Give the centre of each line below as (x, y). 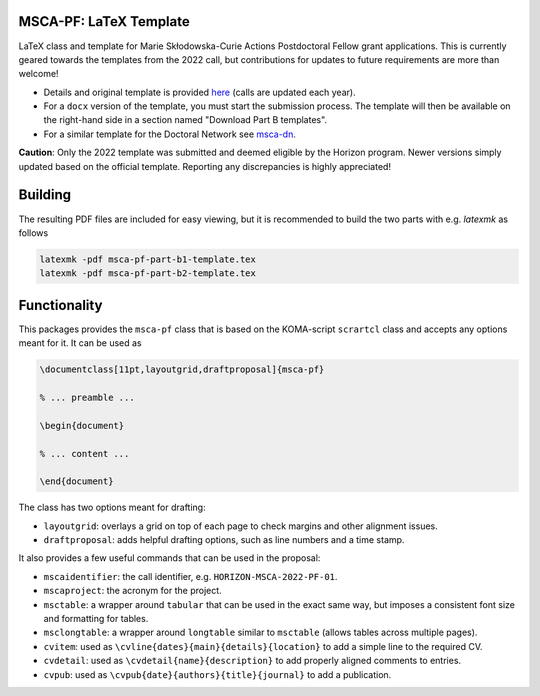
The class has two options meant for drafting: (112, 507)
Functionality (60, 305)
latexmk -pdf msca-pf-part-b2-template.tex (148, 273)
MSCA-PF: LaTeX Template (104, 21)
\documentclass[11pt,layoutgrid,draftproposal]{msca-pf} (182, 369)
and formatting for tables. (96, 619)
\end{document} (76, 481)
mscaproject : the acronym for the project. (132, 591)
